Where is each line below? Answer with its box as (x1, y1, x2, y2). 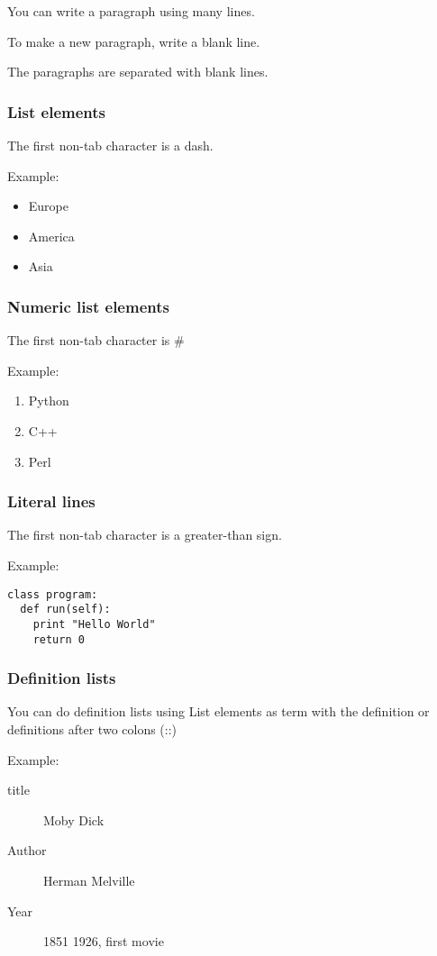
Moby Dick (43, 810, 105, 829)
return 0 (32, 633, 85, 646)
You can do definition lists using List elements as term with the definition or (7, 702, 430, 721)
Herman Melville (43, 870, 135, 889)
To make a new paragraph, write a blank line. (7, 32, 260, 50)
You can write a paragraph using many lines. (7, 2, 255, 20)
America (28, 226, 75, 245)
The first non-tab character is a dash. (7, 136, 214, 154)
